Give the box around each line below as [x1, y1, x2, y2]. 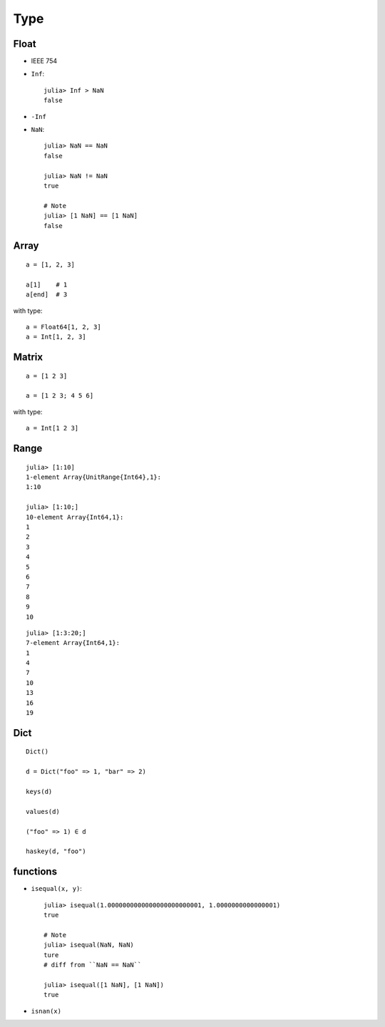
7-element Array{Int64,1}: [26, 639, 120, 647]
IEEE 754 [31, 57, 58, 66]
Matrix [13, 351, 43, 363]
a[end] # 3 [26, 291, 68, 299]
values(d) [26, 807, 60, 815]
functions [13, 866, 57, 878]
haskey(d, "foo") [26, 847, 86, 855]
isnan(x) [31, 1007, 62, 1015]
